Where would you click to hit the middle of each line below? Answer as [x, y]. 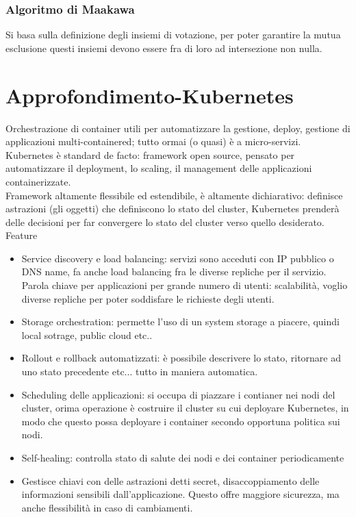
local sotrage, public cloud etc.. [87, 335]
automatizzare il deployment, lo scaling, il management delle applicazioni [159, 168]
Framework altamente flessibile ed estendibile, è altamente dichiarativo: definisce [174, 195]
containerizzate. [38, 181]
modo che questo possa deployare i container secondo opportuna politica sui [181, 421]
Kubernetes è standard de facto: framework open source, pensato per [150, 154]
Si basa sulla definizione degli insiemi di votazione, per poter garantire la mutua [173, 35]
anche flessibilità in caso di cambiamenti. [107, 507]
